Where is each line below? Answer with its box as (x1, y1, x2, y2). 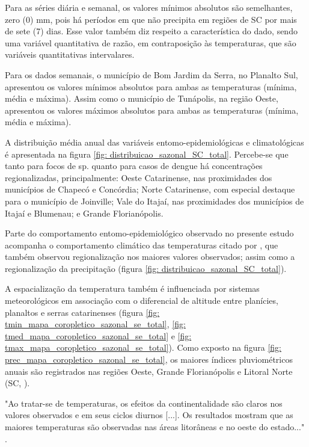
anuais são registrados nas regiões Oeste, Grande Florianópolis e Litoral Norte (5, 365, 293, 377)
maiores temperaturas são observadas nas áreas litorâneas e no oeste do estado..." (5, 421, 305, 433)
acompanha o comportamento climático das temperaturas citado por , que (5, 238, 278, 251)
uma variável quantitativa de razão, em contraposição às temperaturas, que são (5, 36, 296, 49)
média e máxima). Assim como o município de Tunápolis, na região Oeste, (5, 92, 278, 105)
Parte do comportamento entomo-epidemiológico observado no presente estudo (5, 227, 294, 239)
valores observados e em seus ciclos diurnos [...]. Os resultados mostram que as (5, 408, 293, 421)
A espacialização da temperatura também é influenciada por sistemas (5, 282, 260, 295)
